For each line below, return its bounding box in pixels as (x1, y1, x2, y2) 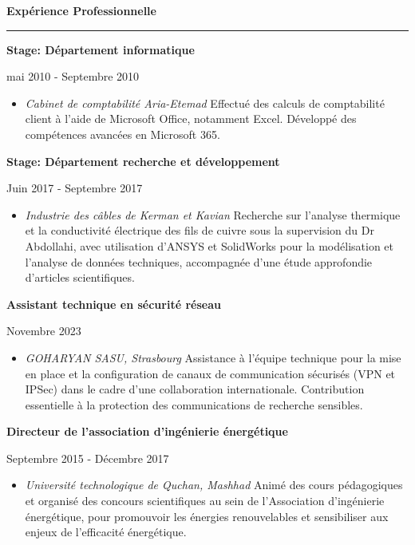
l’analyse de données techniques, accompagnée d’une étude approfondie (25, 253, 373, 270)
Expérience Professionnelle (6, 2, 156, 18)
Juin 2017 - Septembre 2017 (6, 180, 143, 196)
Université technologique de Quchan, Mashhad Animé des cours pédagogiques (25, 476, 403, 493)
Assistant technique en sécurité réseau (6, 295, 221, 312)
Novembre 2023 (6, 322, 81, 339)
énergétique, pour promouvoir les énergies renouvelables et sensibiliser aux (25, 507, 389, 524)
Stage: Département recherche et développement (6, 152, 280, 169)
